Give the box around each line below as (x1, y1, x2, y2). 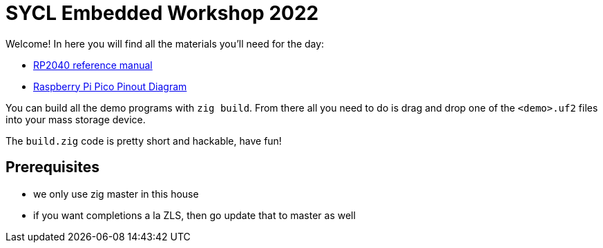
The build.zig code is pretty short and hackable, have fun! (6, 134, 282, 147)
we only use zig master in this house (33, 187, 199, 200)
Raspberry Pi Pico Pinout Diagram (33, 80, 187, 92)
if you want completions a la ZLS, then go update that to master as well (33, 209, 356, 221)
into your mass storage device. (6, 113, 146, 125)
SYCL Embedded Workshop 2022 (6, 1, 319, 25)
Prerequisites (6, 158, 99, 176)
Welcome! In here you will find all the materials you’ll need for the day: (6, 37, 325, 50)
